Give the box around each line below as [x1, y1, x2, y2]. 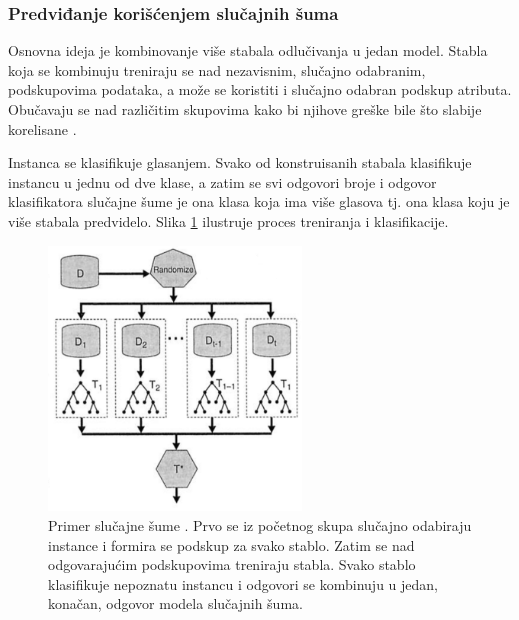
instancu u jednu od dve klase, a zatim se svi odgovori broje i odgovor [8, 171, 437, 192]
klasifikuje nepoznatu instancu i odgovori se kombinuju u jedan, [48, 573, 438, 594]
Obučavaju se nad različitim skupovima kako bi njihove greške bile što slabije [8, 99, 482, 119]
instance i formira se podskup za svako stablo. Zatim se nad [48, 534, 415, 555]
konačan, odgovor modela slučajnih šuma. [48, 593, 303, 614]
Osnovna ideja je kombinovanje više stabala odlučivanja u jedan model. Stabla [8, 40, 488, 61]
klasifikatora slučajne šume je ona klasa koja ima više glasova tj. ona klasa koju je [8, 191, 510, 212]
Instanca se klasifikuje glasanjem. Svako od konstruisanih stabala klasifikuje [8, 152, 472, 173]
